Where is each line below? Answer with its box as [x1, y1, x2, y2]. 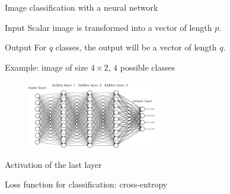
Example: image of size [5, 61, 88, 73]
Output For [5, 41, 47, 53]
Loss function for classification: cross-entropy [5, 178, 168, 190]
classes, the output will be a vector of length [55, 41, 217, 53]
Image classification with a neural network [5, 1, 158, 13]
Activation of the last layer [5, 158, 102, 170]
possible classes [120, 61, 175, 73]
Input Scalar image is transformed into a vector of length [5, 21, 212, 33]
